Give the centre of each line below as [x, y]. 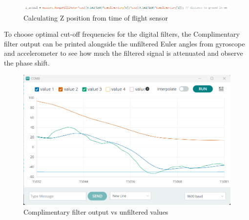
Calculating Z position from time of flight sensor [96, 17]
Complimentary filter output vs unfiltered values [96, 211]
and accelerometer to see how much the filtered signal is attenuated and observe [124, 53]
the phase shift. [27, 62]
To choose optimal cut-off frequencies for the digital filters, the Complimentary [122, 34]
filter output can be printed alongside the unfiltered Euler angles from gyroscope [124, 43]
